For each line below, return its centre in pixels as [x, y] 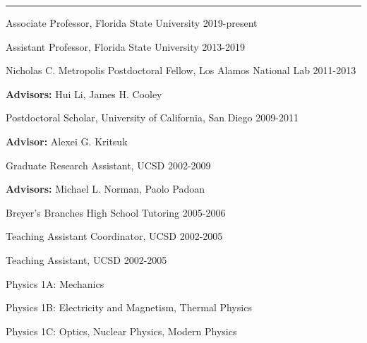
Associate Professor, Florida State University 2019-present [132, 23]
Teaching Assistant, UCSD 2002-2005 [86, 259]
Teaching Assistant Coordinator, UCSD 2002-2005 [114, 236]
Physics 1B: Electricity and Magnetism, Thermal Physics [129, 307]
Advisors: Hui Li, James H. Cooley [84, 94]
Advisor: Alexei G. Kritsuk [67, 141]
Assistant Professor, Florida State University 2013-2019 [125, 46]
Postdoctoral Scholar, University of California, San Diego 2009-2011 [152, 118]
